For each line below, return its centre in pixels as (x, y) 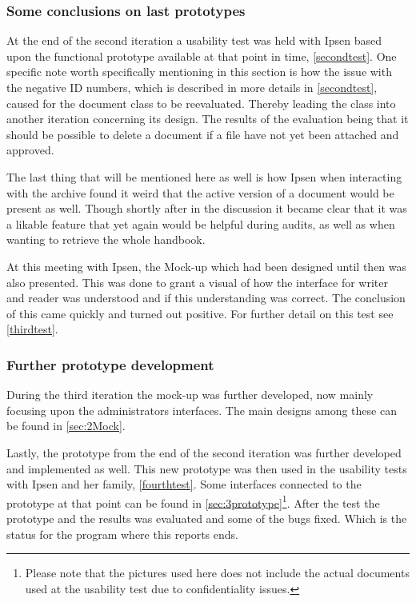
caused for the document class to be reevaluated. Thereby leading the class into (201, 103)
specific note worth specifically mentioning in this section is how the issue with (199, 72)
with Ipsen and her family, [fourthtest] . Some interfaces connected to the (184, 484)
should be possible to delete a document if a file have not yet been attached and (203, 134)
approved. (30, 150)
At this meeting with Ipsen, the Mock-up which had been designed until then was (207, 266)
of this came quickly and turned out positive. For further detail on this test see (200, 313)
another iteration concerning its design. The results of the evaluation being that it (208, 119)
